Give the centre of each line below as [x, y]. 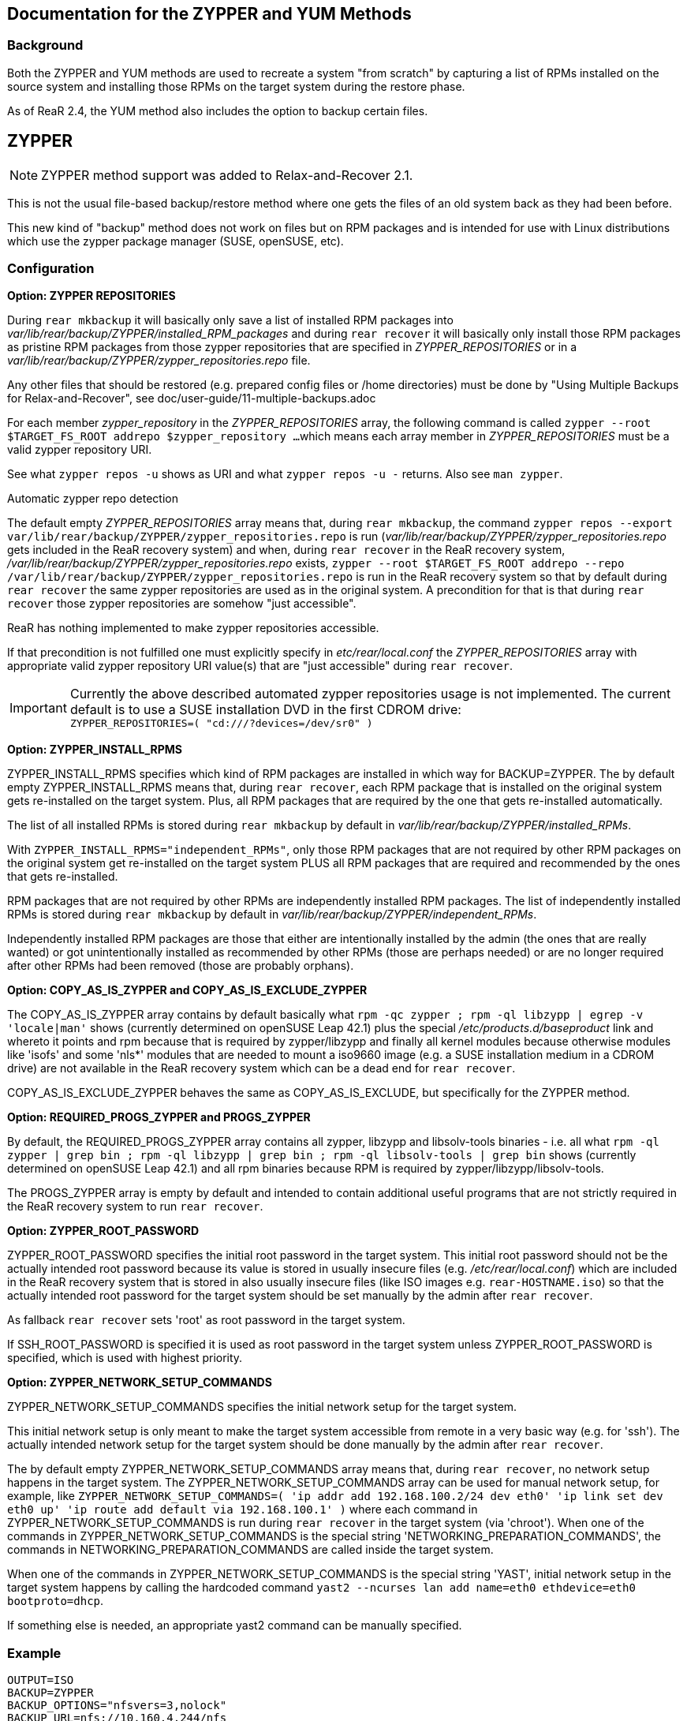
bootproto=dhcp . [56, 1601]
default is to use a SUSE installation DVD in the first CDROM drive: [265, 710]
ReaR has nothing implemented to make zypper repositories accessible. [193, 628]
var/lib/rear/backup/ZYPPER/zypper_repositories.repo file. [159, 361]
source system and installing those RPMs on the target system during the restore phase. [236, 86]
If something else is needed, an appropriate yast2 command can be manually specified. [235, 1626]
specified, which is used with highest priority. [125, 1358]
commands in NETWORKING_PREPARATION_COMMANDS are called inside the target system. [250, 1550]
